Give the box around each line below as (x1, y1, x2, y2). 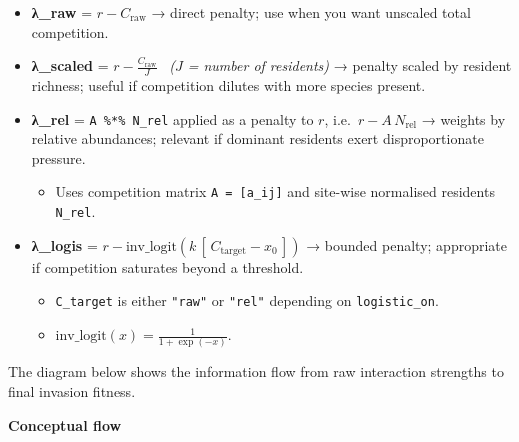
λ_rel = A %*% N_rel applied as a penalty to (31, 108, 314, 129)
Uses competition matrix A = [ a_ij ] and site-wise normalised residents (55, 181, 495, 202)
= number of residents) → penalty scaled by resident (187, 55, 512, 76)
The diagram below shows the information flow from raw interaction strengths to (8, 361, 504, 382)
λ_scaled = (31, 55, 109, 76)
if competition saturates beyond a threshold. (31, 256, 304, 277)
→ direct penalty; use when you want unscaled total (151, 2, 471, 22)
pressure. (31, 147, 86, 168)
